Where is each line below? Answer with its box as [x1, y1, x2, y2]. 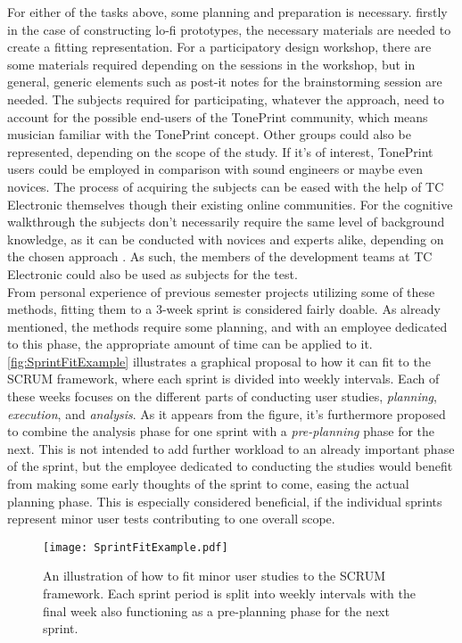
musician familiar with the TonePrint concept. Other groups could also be [7, 125, 411, 144]
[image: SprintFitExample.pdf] [43, 540, 228, 554]
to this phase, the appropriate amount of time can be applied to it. [7, 334, 373, 353]
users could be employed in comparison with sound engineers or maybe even [7, 160, 424, 178]
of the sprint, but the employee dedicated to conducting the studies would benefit [7, 457, 453, 475]
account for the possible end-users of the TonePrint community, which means [7, 107, 428, 126]
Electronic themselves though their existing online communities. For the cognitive [7, 194, 453, 213]
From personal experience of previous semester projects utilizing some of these [7, 282, 435, 301]
